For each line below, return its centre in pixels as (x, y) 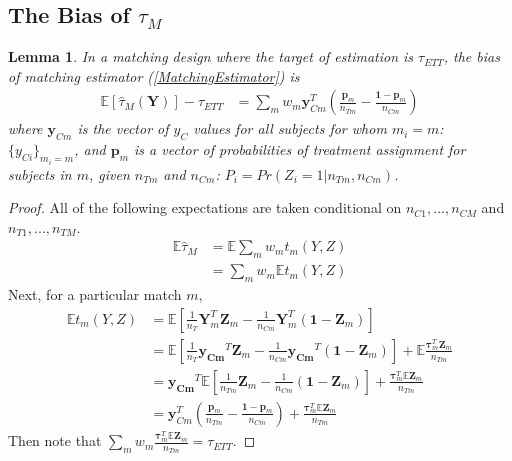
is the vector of (123, 128)
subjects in (40, 173)
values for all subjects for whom (290, 128)
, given (109, 173)
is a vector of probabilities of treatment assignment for (300, 149)
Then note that (55, 440)
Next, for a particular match (95, 294)
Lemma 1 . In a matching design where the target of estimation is (211, 56)
